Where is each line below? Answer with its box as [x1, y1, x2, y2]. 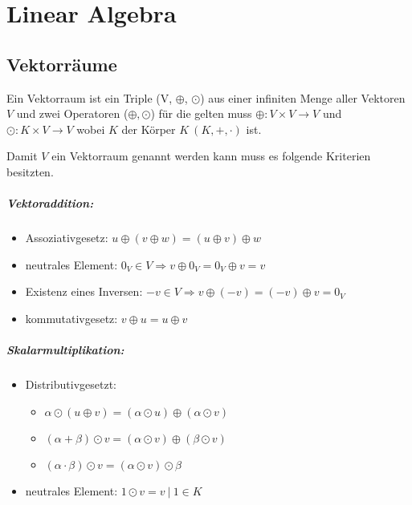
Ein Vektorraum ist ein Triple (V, [6, 89, 173, 106]
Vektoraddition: [6, 195, 94, 212]
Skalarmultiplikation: [6, 341, 124, 358]
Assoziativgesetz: [25, 229, 108, 246]
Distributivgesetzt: [25, 376, 116, 393]
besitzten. [6, 163, 54, 180]
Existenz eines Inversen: [25, 283, 143, 300]
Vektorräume [6, 51, 117, 76]
